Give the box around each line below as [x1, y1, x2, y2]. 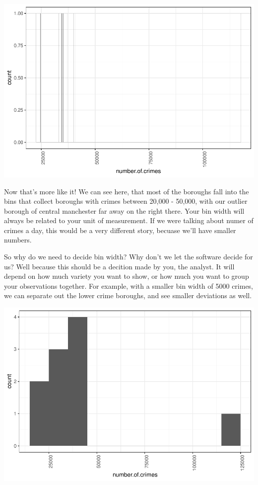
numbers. [4, 235, 32, 245]
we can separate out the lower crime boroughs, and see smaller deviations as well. [4, 290, 252, 301]
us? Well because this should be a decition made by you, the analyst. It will [4, 261, 235, 271]
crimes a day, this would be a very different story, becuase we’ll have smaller [4, 225, 236, 235]
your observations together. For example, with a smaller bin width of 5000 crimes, [4, 280, 254, 291]
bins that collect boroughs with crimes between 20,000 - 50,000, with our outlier [4, 196, 248, 206]
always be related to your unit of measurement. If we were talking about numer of [4, 215, 254, 226]
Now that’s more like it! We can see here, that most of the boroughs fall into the [4, 186, 249, 196]
